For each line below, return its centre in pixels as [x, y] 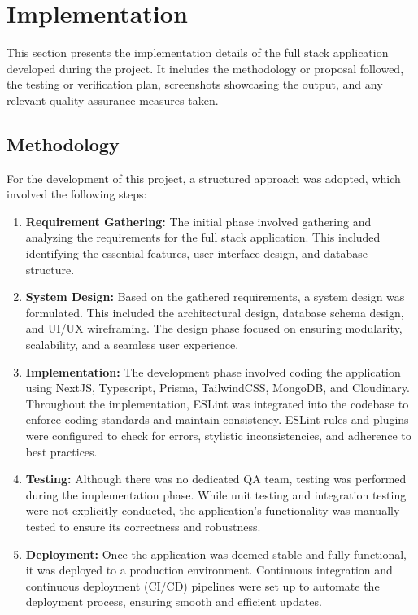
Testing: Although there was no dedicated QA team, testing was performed [216, 479]
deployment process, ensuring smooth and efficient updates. [174, 602]
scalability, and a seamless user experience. [132, 345]
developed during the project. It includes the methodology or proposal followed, [205, 68]
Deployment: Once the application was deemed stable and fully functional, [216, 554]
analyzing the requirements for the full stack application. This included [203, 237]
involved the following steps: [77, 194]
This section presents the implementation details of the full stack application [198, 52]
